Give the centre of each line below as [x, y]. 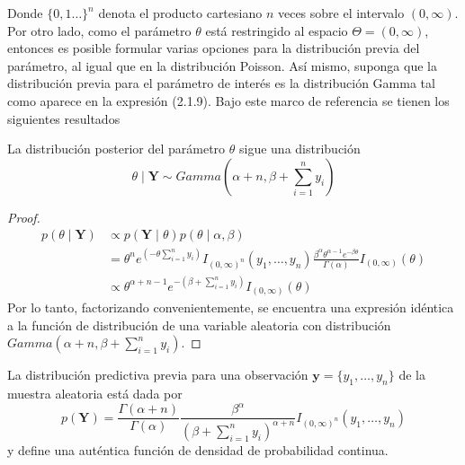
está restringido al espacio [277, 30]
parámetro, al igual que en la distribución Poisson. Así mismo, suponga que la [222, 65]
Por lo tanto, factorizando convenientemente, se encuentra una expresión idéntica [231, 307]
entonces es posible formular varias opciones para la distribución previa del [214, 48]
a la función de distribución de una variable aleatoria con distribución [199, 325]
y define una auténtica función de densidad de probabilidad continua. [198, 449]
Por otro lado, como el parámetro [99, 30]
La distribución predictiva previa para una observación [158, 375]
